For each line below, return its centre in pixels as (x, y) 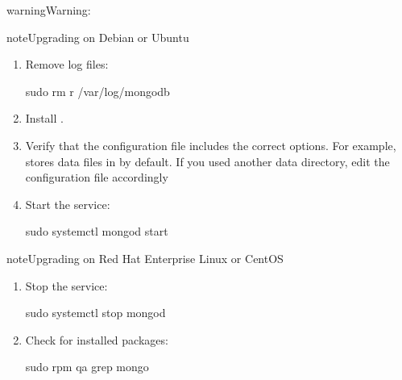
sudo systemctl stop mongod (95, 313)
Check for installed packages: (97, 339)
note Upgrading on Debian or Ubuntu (98, 37)
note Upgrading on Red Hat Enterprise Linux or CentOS (145, 258)
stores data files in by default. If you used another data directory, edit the (207, 161)
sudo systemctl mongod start (97, 231)
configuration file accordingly (97, 177)
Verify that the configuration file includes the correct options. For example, (211, 145)
